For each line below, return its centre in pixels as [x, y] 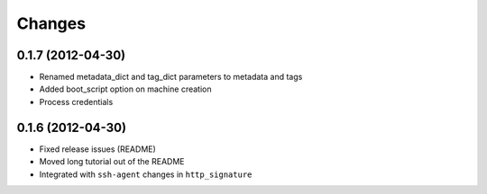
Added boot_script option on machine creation [125, 89]
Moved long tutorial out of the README [112, 162]
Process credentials [76, 101]
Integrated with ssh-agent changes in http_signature [146, 174]
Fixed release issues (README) [98, 149]
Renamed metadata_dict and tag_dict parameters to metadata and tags [171, 77]
